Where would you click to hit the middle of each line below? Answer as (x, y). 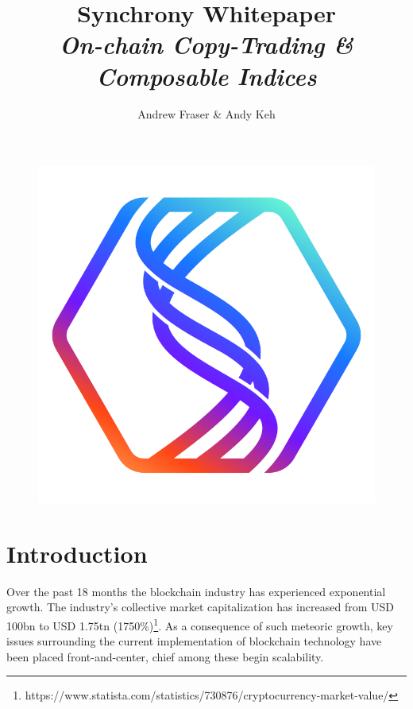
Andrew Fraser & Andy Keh (206, 113)
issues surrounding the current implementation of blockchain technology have (194, 641)
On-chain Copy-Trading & (206, 45)
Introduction (77, 553)
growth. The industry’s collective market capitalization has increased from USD (200, 607)
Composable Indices (206, 76)
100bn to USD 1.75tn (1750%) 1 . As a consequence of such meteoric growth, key (200, 624)
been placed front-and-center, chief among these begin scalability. (165, 656)
